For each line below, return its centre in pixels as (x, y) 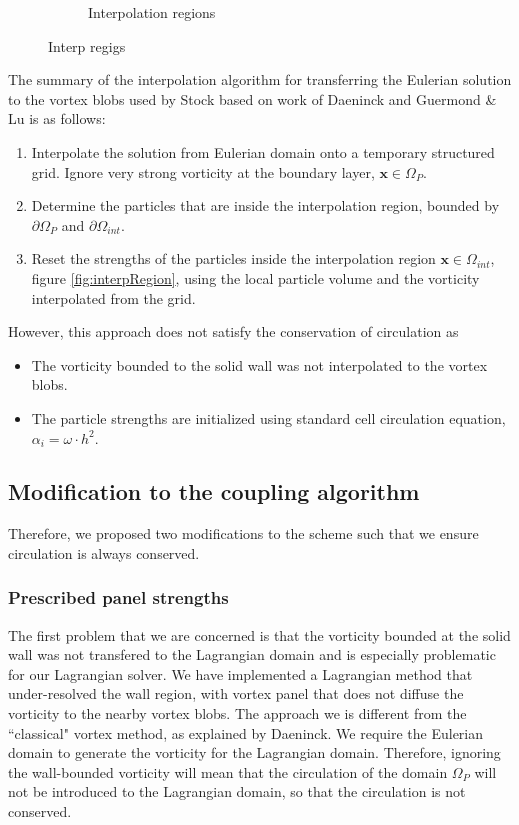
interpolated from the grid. (113, 297)
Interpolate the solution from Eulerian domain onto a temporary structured (263, 151)
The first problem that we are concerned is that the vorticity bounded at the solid (259, 634)
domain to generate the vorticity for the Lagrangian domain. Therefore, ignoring (254, 752)
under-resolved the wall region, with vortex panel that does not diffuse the (236, 693)
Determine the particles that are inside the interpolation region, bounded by (265, 205)
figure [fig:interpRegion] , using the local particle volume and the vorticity (255, 277)
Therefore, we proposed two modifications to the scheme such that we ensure (243, 533)
